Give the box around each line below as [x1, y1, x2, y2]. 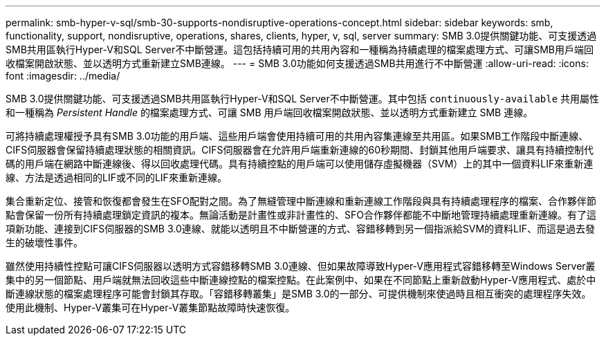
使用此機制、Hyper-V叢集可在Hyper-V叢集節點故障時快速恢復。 [6, 302, 295, 313]
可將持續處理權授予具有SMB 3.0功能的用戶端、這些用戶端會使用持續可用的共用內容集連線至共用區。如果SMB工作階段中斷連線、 [6, 130, 589, 142]
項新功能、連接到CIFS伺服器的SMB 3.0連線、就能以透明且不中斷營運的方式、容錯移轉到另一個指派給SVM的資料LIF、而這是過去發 [6, 223, 596, 234]
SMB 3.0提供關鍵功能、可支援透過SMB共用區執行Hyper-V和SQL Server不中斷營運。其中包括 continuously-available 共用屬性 [6, 93, 600, 104]
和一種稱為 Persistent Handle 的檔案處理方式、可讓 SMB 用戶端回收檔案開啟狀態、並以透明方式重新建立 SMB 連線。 [6, 107, 533, 118]
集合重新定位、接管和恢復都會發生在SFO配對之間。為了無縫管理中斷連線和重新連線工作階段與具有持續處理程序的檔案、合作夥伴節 [6, 195, 596, 207]
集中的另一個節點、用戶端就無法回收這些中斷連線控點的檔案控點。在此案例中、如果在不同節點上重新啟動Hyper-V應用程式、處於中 [6, 274, 596, 286]
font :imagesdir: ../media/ [6, 70, 120, 82]
